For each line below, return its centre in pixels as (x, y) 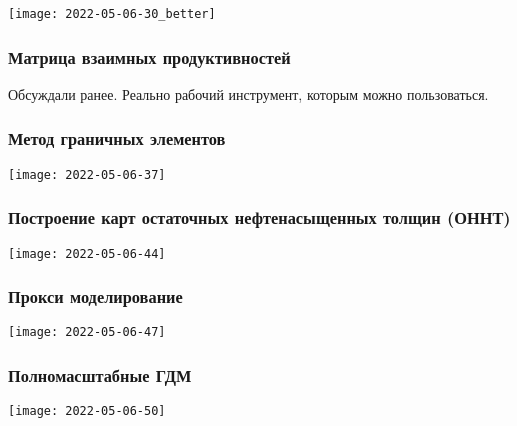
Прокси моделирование (95, 296)
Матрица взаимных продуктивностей (149, 56)
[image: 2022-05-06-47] (87, 332)
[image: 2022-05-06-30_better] (112, 14)
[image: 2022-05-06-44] (87, 253)
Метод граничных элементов (117, 138)
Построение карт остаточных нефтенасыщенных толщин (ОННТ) (259, 217)
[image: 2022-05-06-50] (87, 411)
